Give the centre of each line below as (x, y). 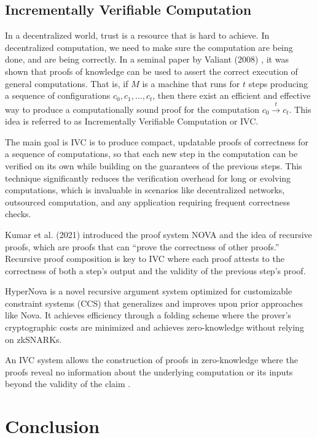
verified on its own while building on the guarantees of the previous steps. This (154, 165)
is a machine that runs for (191, 83)
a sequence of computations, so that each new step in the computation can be (151, 154)
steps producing (278, 83)
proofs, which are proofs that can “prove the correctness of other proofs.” (142, 246)
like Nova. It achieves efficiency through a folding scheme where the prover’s (148, 315)
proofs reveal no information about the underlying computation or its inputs (149, 371)
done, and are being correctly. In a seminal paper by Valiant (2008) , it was (147, 59)
